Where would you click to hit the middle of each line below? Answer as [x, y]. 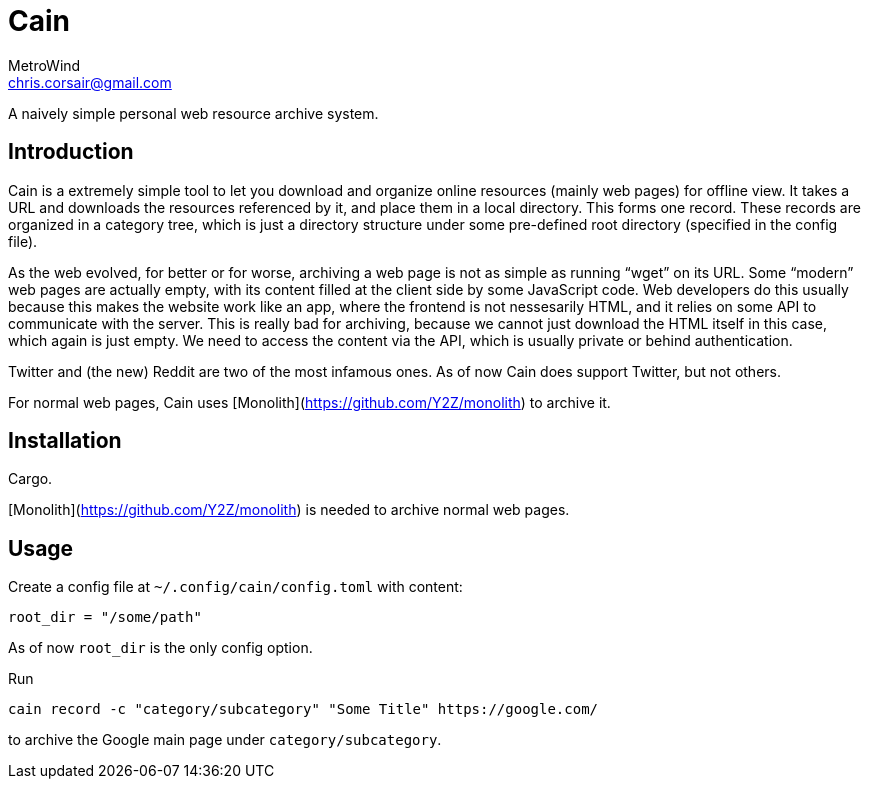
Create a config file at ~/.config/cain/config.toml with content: [235, 587]
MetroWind [44, 65]
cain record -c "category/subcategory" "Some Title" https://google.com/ [303, 709]
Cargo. [30, 479]
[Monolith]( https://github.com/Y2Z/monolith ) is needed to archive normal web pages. [289, 510]
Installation [65, 441]
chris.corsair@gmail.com [90, 82]
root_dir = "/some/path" [105, 617]
